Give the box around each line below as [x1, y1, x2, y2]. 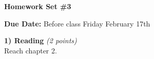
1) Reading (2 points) [4, 35, 77, 46]
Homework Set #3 [4, 1, 71, 11]
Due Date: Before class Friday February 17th [4, 18, 150, 28]
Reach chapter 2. [4, 45, 57, 55]
